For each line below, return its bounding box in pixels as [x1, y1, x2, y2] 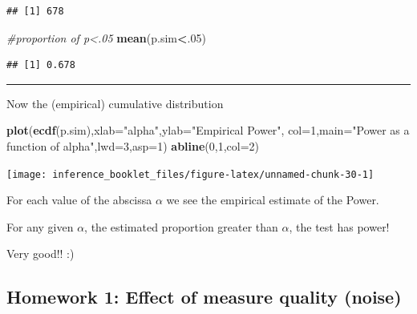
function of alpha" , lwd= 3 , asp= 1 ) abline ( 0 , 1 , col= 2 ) [6, 137, 260, 154]
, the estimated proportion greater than [84, 218, 278, 235]
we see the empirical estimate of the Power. [166, 191, 379, 208]
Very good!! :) [6, 245, 75, 262]
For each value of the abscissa [6, 191, 152, 208]
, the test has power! [289, 218, 390, 235]
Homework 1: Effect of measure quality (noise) [6, 284, 402, 309]
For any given [6, 218, 74, 235]
